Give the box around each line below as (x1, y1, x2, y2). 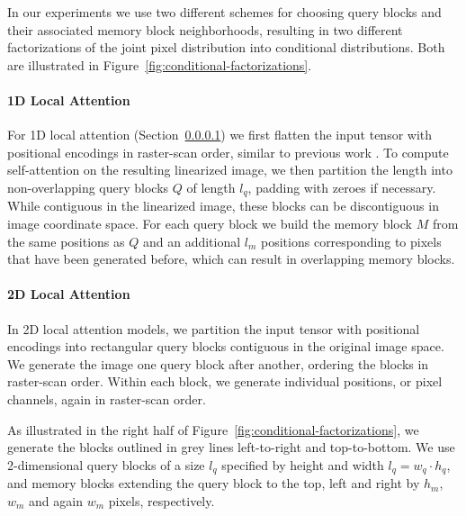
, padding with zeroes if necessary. (247, 177, 436, 196)
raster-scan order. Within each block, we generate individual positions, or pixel (7, 372, 443, 391)
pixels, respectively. (108, 491, 215, 510)
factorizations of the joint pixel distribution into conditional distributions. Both (7, 38, 445, 57)
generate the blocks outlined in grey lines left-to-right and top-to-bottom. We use (7, 438, 455, 457)
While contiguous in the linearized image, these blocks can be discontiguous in (7, 196, 439, 215)
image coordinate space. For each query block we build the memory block (7, 214, 412, 232)
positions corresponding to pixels (261, 231, 442, 250)
